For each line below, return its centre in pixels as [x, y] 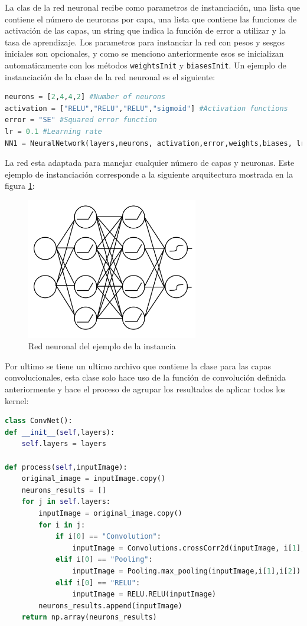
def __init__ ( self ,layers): [60, 432]
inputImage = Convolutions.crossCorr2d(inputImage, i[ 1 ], [189, 548]
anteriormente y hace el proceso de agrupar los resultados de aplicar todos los [145, 389]
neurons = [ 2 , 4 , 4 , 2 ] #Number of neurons [85, 97]
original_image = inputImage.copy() [94, 479]
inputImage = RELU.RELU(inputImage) [144, 594]
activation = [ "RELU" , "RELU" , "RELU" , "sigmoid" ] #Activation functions [146, 108]
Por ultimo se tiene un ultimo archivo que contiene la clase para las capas [138, 366]
